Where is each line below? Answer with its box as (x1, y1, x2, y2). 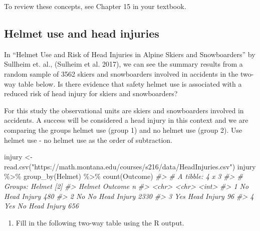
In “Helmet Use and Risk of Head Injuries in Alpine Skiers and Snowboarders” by (4, 49, 255, 59)
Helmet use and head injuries (4, 25, 159, 41)
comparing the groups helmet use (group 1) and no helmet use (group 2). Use (4, 124, 242, 135)
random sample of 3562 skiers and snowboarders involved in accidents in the (4, 68, 238, 79)
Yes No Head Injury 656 (4, 200, 79, 211)
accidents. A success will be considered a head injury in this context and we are (4, 115, 248, 125)
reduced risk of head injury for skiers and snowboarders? (4, 88, 178, 99)
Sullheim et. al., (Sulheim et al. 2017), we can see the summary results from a (4, 59, 243, 69)
